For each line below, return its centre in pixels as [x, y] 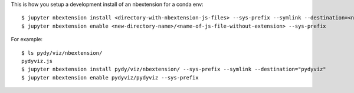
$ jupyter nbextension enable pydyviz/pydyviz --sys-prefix [110, 77]
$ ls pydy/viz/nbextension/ [62, 53]
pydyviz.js [37, 61]
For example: [27, 39]
